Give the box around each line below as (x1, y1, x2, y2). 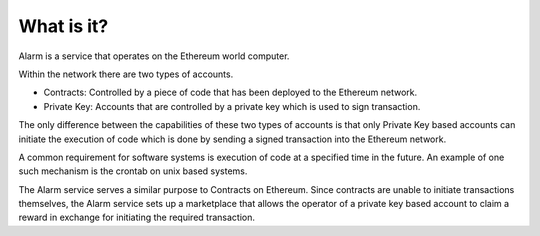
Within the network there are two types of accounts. (18, 68, 234, 80)
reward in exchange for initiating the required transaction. (18, 211, 255, 224)
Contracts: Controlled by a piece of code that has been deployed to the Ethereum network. (43, 86, 418, 99)
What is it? (18, 15, 109, 37)
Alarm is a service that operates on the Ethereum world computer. (18, 50, 290, 62)
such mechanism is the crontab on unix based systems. (18, 165, 248, 177)
